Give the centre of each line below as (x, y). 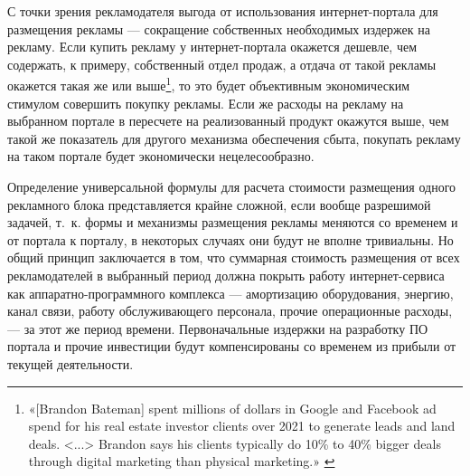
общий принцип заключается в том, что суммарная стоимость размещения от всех (234, 257)
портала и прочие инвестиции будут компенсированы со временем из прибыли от (232, 346)
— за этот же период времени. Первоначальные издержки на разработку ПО (218, 328)
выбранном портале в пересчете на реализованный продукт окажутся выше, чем (228, 121)
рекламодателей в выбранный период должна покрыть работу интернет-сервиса (226, 275)
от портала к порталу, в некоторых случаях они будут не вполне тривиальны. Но (230, 239)
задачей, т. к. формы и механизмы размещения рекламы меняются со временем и (233, 222)
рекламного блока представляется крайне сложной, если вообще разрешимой (219, 204)
